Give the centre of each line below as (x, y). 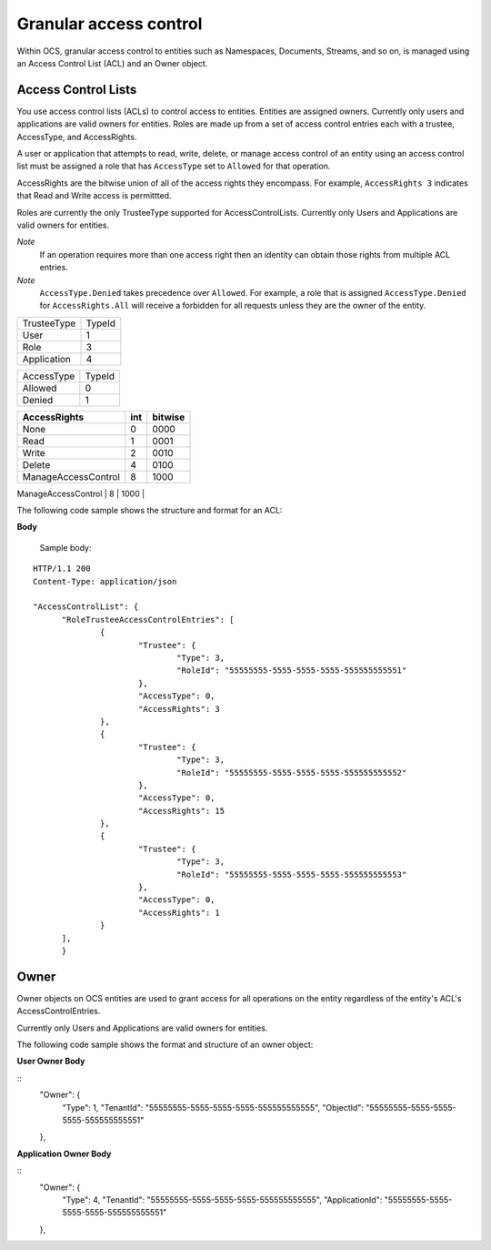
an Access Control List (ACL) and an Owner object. (112, 63)
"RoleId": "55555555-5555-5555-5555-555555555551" (291, 671)
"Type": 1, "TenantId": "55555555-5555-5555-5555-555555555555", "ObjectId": (213, 1107)
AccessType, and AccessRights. (77, 137)
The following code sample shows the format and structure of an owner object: (165, 1045)
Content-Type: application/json (105, 581)
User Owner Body (51, 1062)
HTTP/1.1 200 (62, 569)
